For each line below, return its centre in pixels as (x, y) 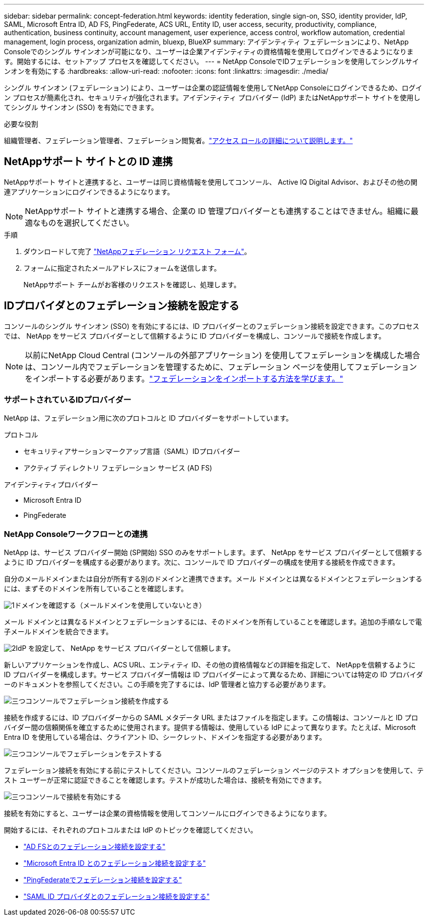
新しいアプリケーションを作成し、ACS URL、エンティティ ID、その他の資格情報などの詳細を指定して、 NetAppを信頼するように (210, 665)
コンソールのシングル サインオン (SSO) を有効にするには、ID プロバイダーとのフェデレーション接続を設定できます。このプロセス (212, 326)
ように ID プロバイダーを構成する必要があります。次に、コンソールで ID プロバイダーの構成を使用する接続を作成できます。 (202, 562)
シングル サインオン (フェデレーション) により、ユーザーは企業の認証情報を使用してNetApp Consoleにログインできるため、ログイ (213, 88)
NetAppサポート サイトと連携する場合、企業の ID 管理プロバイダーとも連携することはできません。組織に (218, 211)
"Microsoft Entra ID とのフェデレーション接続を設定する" (115, 863)
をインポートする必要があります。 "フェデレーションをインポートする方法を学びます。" (184, 378)
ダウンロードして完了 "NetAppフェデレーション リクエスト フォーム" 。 (137, 251)
